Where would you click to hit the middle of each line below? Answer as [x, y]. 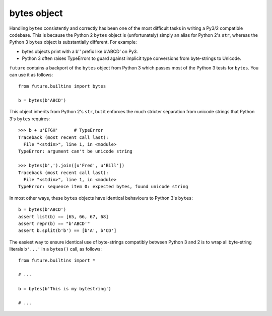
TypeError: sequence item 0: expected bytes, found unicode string [103, 187]
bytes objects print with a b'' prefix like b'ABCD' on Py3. [80, 51]
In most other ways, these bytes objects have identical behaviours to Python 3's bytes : [101, 198]
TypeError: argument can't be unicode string [76, 151]
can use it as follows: [31, 74]
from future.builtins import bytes [62, 86]
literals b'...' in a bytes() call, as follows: [56, 249]
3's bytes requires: [30, 119]
